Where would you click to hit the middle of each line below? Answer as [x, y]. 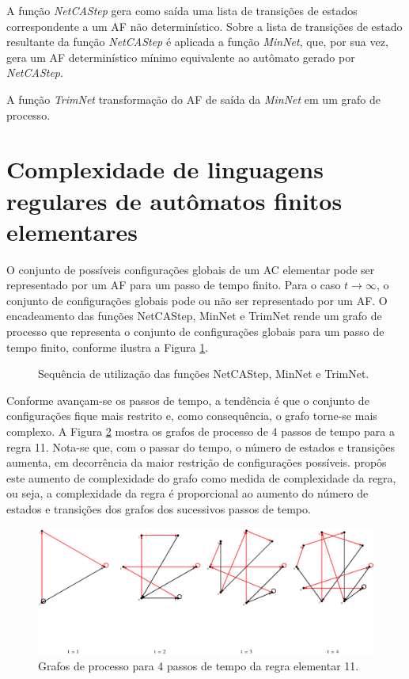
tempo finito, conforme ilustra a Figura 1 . [108, 347]
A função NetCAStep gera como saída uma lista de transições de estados [182, 10]
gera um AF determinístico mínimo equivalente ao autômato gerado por [181, 57]
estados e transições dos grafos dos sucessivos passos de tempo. [159, 508]
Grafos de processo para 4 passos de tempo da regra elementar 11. [199, 665]
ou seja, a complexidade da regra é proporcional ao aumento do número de [187, 493]
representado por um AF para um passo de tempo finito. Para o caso [174, 285]
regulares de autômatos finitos [174, 200]
